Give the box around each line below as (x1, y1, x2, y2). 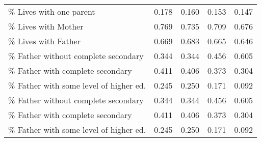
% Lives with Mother (8, 20, 84, 32)
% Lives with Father (8, 35, 81, 47)
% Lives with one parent (8, 6, 95, 17)
